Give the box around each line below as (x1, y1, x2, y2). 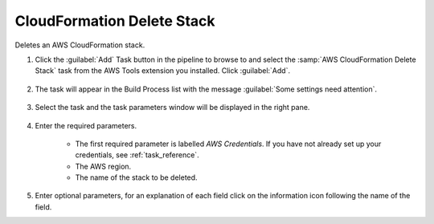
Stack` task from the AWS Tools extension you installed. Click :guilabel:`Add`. (35, 66, 291, 75)
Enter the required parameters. (35, 120, 137, 130)
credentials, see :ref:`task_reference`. (75, 150, 200, 160)
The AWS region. (75, 161, 132, 171)
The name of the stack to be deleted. (75, 173, 198, 182)
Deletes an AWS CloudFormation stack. (14, 40, 145, 50)
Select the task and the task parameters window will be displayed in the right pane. (35, 103, 310, 112)
